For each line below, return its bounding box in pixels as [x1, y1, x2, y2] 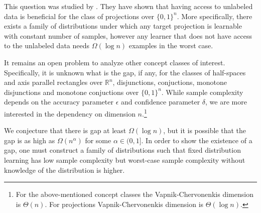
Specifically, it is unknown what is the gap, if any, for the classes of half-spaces [4, 67, 246, 77]
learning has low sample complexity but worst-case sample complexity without [4, 154, 245, 165]
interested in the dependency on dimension [4, 108, 136, 119]
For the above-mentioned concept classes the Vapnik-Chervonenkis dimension [16, 189, 253, 199]
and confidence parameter [120, 96, 200, 107]
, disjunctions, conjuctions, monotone [112, 77, 227, 87]
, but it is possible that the [163, 125, 246, 136]
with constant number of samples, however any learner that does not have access [4, 30, 252, 41]
